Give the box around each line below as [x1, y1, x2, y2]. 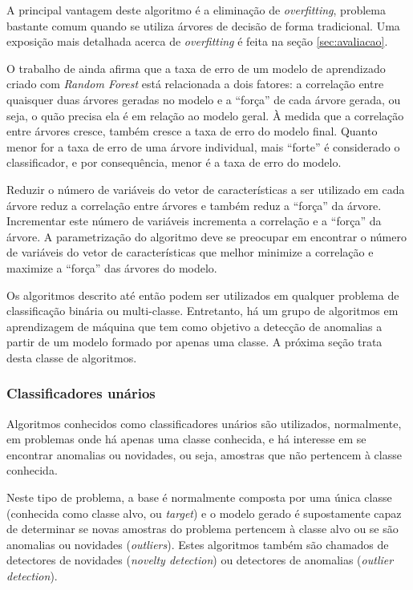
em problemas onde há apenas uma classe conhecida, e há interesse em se [6, 430, 366, 447]
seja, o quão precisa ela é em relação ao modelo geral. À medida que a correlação [6, 107, 404, 123]
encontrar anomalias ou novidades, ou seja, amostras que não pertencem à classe [6, 446, 402, 463]
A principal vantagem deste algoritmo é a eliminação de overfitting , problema [6, 2, 386, 18]
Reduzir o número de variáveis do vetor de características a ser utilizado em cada [6, 180, 405, 197]
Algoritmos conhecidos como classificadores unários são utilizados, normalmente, [6, 414, 402, 431]
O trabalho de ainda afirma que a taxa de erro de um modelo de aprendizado [6, 59, 386, 76]
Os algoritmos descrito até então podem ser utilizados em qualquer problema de [6, 286, 399, 303]
